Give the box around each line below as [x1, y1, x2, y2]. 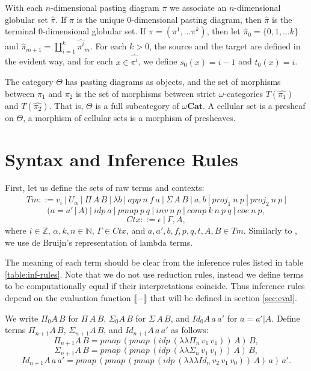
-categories [224, 87, 263, 99]
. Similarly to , [243, 224, 297, 237]
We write [5, 311, 38, 324]
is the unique [76, 13, 125, 25]
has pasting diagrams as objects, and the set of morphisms [65, 75, 281, 88]
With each [5, 1, 43, 13]
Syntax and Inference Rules [5, 146, 238, 171]
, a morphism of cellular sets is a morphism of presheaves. [23, 111, 236, 123]
